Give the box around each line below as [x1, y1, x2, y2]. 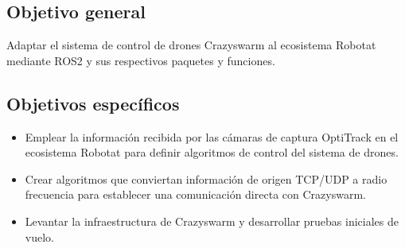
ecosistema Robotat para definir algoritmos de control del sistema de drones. [25, 144, 399, 161]
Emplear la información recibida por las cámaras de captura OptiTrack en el [25, 128, 399, 145]
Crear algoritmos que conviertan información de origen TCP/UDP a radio [25, 170, 387, 187]
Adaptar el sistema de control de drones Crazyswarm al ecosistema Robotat [6, 37, 376, 53]
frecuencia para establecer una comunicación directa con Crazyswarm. [25, 186, 366, 203]
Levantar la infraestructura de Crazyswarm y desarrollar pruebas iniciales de [25, 212, 399, 229]
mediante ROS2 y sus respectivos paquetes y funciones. [6, 52, 275, 68]
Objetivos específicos [6, 91, 180, 115]
